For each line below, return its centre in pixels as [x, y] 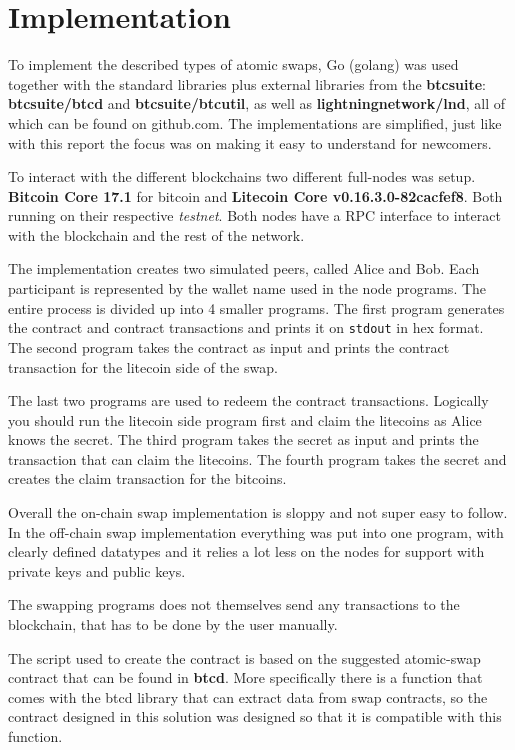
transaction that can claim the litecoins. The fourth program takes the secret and [257, 458]
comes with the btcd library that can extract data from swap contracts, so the [248, 696]
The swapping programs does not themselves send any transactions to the [234, 604]
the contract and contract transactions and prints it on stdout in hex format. [246, 327]
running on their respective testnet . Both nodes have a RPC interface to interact [254, 215]
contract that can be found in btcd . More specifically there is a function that [245, 677]
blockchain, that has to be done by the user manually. [173, 624]
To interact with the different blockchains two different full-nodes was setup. [242, 176]
